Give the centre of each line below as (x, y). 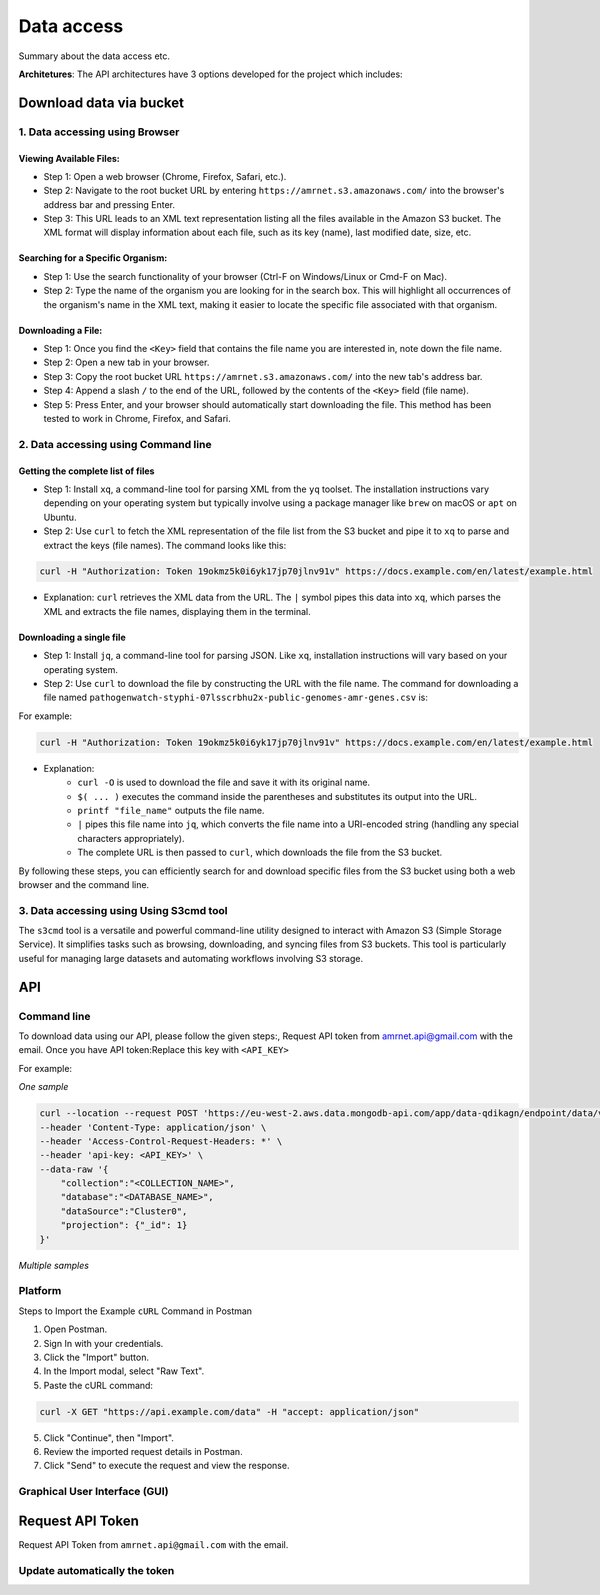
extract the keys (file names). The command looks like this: (165, 545)
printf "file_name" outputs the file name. (171, 810)
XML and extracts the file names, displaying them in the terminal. (177, 611)
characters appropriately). (131, 838)
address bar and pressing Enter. (109, 204)
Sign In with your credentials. (103, 1343)
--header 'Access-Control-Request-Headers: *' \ (161, 1141)
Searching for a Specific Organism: (93, 258)
